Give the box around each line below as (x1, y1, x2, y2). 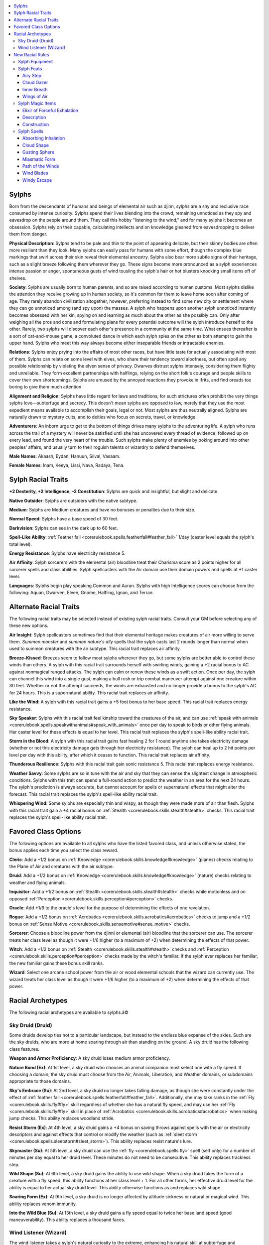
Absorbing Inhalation (22, 135, 65, 141)
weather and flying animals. (9, 879, 66, 885)
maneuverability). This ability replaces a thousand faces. (9, 1217, 126, 1223)
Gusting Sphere (22, 149, 55, 155)
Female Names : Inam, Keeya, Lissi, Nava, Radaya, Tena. (9, 462, 125, 468)
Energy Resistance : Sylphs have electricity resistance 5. (9, 550, 126, 556)
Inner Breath (22, 86, 48, 92)
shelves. (9, 275, 27, 281)
